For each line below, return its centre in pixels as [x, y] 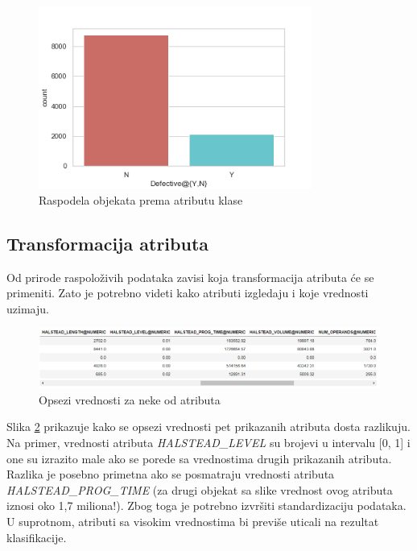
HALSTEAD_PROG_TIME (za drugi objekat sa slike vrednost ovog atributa [200, 489]
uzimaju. [28, 308]
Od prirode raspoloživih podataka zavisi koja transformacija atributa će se [190, 277]
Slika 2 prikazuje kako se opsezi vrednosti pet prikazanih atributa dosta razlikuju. [208, 427]
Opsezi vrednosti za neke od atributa [130, 399]
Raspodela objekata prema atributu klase [141, 199]
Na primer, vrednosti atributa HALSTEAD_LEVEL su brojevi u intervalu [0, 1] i [208, 443]
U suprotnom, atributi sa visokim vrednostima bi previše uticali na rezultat [193, 521]
